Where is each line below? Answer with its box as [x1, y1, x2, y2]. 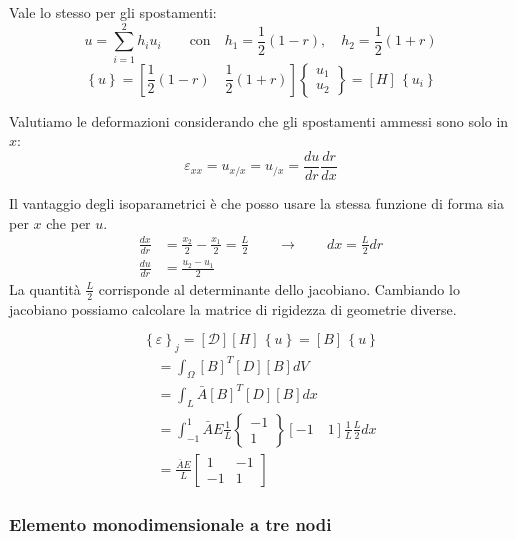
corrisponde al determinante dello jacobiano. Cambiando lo [98, 278, 460, 299]
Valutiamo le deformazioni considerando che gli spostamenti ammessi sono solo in [9, 110, 509, 131]
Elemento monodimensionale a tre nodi [9, 511, 332, 536]
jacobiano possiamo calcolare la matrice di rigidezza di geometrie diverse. [9, 298, 457, 319]
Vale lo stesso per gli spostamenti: [9, 2, 217, 22]
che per [46, 212, 91, 233]
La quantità [9, 278, 81, 299]
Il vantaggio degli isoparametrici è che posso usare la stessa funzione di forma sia [9, 192, 504, 213]
